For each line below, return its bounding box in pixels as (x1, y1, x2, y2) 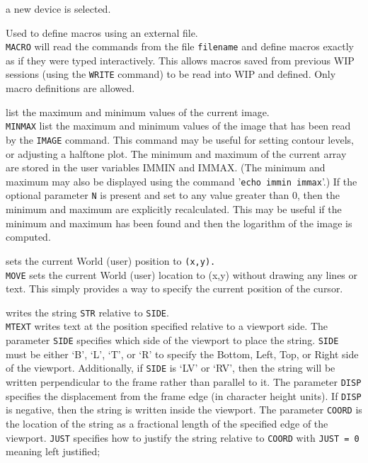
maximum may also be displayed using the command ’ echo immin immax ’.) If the (6, 173, 357, 188)
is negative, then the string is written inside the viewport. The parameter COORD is (6, 402, 362, 417)
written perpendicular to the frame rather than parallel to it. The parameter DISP (6, 375, 362, 389)
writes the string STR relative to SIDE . (6, 304, 169, 319)
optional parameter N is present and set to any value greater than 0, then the (6, 188, 340, 202)
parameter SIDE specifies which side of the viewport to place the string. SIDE (6, 333, 339, 348)
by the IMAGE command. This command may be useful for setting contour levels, (6, 132, 354, 147)
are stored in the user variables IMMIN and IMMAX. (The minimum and (6, 160, 326, 175)
